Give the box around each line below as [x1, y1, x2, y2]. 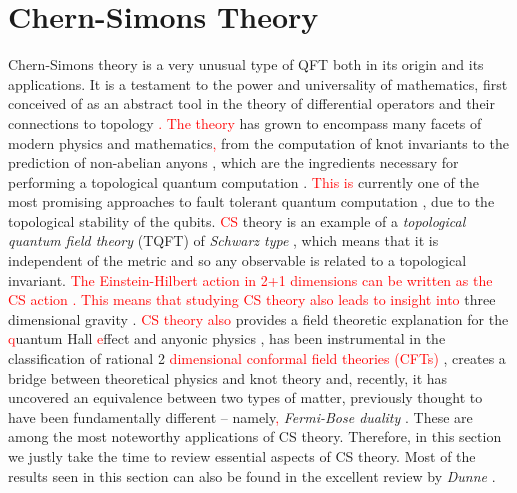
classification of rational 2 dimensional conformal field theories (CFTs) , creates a [8, 348, 506, 369]
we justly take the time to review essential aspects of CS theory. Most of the [8, 446, 476, 466]
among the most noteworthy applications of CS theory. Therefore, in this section [8, 426, 502, 447]
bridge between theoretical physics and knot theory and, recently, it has [8, 367, 448, 388]
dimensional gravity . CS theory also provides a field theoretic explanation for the [8, 308, 509, 329]
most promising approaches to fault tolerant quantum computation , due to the [8, 191, 495, 212]
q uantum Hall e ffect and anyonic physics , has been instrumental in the [8, 328, 446, 349]
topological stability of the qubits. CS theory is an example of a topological [8, 210, 466, 231]
